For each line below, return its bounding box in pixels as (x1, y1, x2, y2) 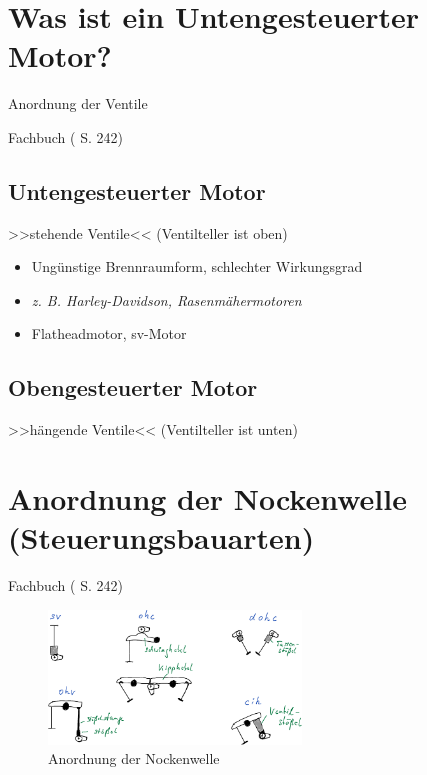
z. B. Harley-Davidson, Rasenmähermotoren (31, 289, 302, 310)
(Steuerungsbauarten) (8, 517, 315, 558)
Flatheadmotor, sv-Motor (31, 323, 187, 344)
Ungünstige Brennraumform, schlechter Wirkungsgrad (31, 256, 363, 277)
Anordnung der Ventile (8, 93, 148, 114)
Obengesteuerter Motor (8, 372, 258, 403)
